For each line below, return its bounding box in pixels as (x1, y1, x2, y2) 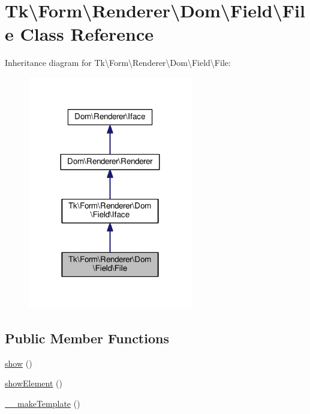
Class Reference (20, 22, 154, 46)
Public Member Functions (5, 328, 169, 347)
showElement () (5, 377, 62, 389)
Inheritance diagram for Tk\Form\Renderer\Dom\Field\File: (5, 56, 231, 69)
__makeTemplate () (5, 397, 80, 409)
